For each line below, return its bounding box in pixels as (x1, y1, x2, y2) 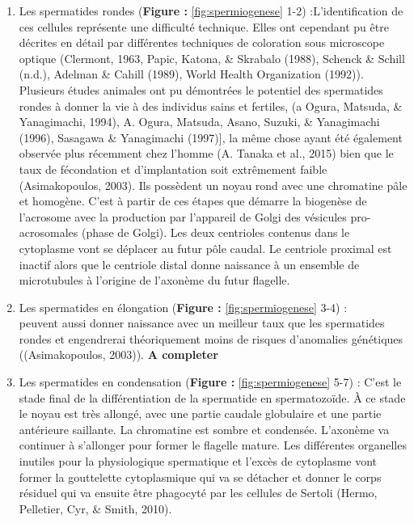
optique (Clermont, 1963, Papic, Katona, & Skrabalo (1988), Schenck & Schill (19, 49, 405, 66)
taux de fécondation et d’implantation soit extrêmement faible (19, 160, 327, 177)
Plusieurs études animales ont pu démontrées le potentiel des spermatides (19, 81, 383, 98)
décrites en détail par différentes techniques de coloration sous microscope (19, 34, 385, 51)
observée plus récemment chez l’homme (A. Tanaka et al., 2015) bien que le (19, 145, 394, 162)
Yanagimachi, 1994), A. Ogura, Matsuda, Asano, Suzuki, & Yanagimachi (19, 113, 380, 130)
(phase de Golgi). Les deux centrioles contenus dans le (81, 224, 350, 241)
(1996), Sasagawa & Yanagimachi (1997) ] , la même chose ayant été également (19, 129, 403, 146)
